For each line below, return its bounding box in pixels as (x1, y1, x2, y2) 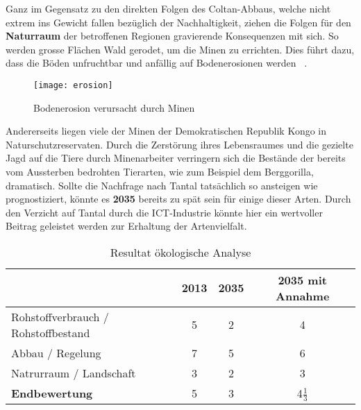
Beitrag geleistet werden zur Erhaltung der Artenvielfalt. (6, 219, 247, 233)
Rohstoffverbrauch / (11, 308, 109, 325)
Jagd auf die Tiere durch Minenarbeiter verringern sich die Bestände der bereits (6, 151, 346, 165)
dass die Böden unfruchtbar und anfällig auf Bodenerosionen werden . (6, 55, 308, 70)
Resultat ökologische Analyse (110, 244, 251, 260)
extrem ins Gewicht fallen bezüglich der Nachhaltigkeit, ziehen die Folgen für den (6, 15, 351, 29)
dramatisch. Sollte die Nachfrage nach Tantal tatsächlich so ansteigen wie (6, 178, 318, 192)
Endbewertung (11, 385, 93, 402)
